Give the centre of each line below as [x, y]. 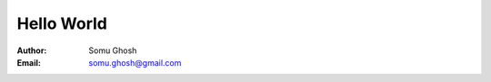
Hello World [62, 23]
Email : [29, 62]
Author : [32, 50]
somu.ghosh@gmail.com [135, 62]
